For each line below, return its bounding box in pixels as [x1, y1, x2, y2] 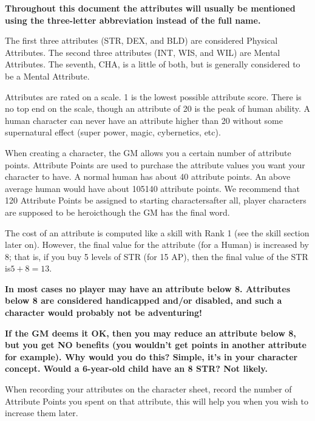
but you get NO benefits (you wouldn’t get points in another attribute [5, 338, 307, 351]
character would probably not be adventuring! [5, 306, 203, 319]
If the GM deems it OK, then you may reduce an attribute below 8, [5, 326, 296, 339]
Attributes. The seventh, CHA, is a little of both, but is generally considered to [5, 58, 300, 70]
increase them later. [5, 406, 78, 419]
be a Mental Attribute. [5, 69, 90, 82]
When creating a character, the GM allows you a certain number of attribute [5, 146, 291, 159]
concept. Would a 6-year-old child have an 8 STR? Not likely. [5, 362, 268, 375]
